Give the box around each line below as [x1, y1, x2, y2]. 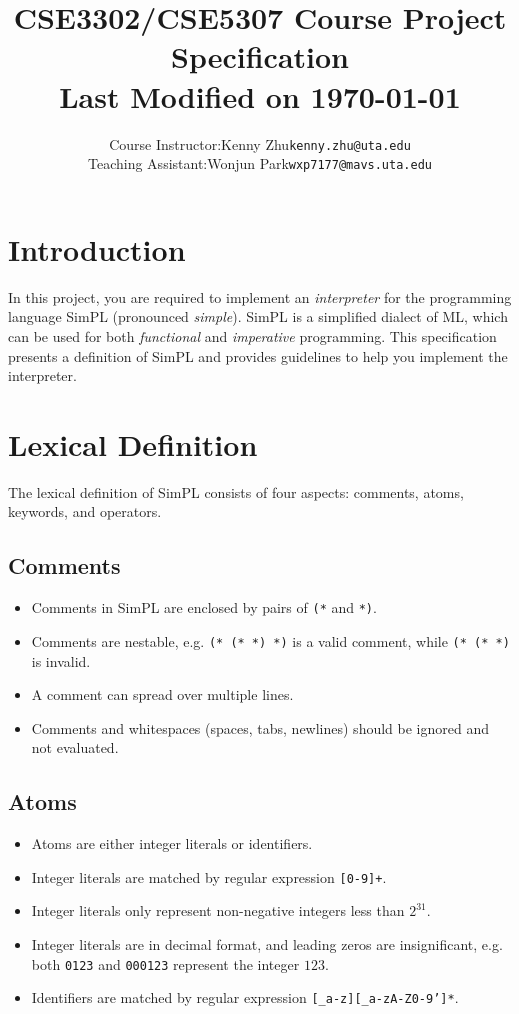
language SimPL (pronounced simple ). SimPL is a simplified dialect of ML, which [8, 306, 508, 327]
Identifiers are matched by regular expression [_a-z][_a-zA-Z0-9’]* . [31, 987, 459, 1008]
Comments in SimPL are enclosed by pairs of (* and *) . [31, 597, 377, 618]
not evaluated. [31, 737, 119, 758]
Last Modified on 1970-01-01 [59, 75, 461, 116]
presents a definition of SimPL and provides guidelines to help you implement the [8, 345, 508, 366]
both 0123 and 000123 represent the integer [31, 953, 300, 974]
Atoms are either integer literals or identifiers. [31, 833, 313, 854]
